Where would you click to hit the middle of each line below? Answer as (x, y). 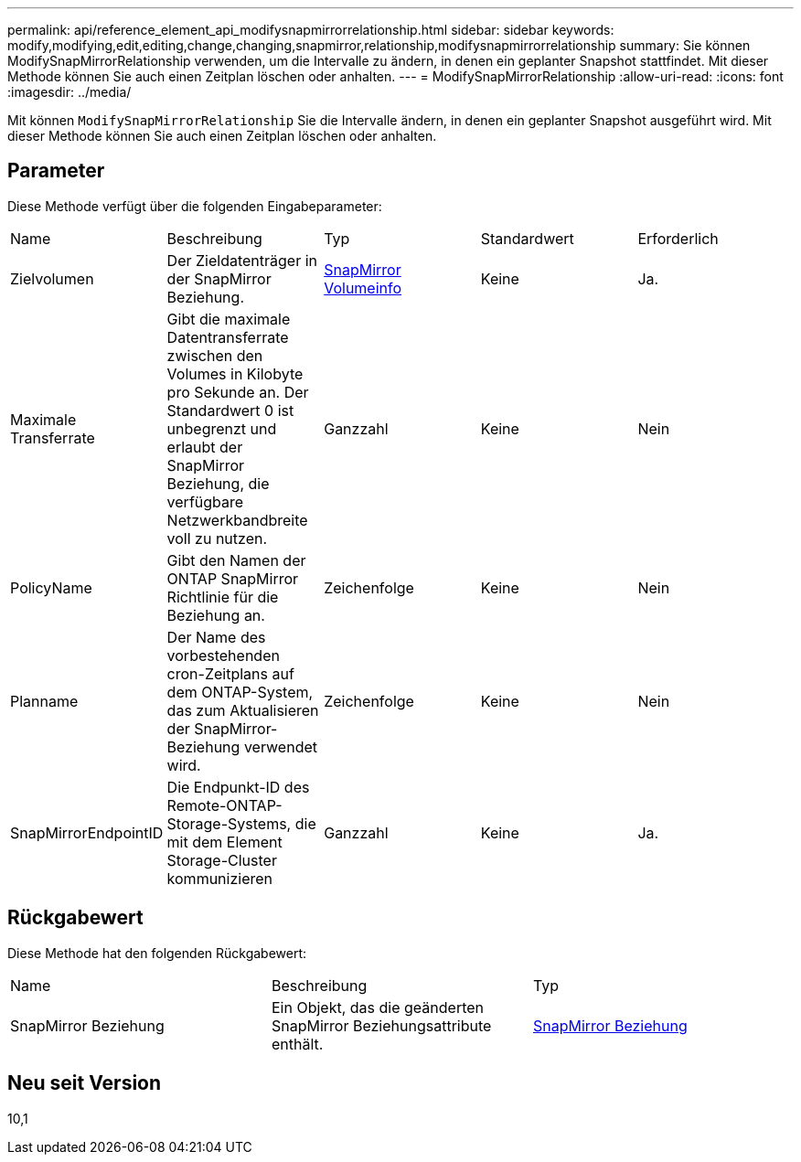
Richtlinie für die (223, 597)
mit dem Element (224, 842)
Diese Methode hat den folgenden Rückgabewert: (157, 953)
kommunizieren (220, 878)
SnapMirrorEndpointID (87, 832)
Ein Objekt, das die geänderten (378, 1007)
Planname (44, 701)
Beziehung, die (218, 483)
